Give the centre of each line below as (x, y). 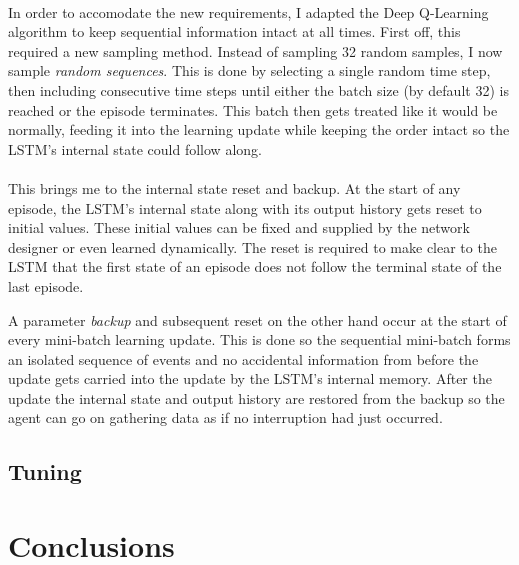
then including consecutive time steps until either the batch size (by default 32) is (258, 89)
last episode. (46, 285)
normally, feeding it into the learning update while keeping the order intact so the (259, 129)
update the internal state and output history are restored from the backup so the (256, 397)
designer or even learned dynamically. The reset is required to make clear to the (252, 246)
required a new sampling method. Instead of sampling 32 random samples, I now (255, 50)
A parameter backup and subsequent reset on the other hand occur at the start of (257, 319)
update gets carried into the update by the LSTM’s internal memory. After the (250, 378)
